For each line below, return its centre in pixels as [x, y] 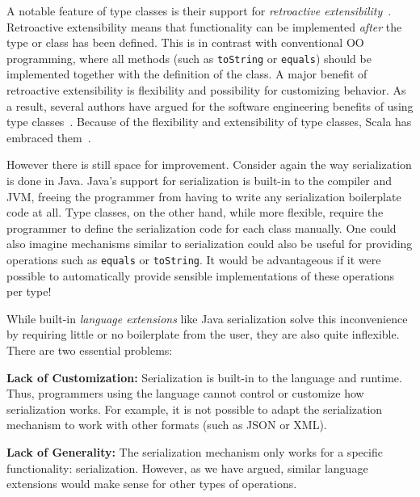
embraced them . [49, 137]
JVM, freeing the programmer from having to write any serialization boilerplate [204, 196]
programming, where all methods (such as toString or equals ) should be [189, 58]
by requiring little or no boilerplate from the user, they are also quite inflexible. [203, 334]
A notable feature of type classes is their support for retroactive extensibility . [199, 11]
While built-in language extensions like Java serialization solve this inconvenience [207, 318]
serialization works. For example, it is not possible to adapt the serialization [195, 409]
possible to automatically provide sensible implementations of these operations [201, 275]
